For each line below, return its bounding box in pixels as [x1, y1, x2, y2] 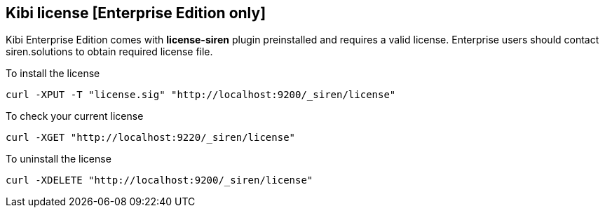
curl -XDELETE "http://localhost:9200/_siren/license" [6, 174, 313, 186]
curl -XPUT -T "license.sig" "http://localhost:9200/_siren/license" [6, 89, 396, 101]
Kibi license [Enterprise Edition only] [6, 4, 266, 22]
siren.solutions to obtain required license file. [6, 46, 213, 58]
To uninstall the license [6, 153, 111, 165]
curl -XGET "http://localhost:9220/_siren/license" [6, 132, 296, 144]
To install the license [6, 67, 100, 80]
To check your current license [6, 110, 144, 123]
